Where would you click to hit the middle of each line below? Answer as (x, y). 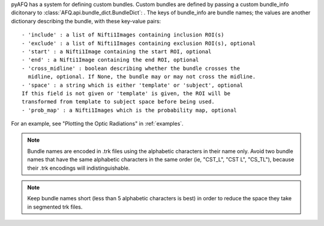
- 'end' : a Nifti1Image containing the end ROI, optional (110, 60)
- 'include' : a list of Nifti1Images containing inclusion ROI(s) (123, 35)
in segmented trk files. (55, 207)
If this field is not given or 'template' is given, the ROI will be (126, 93)
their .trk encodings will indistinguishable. (79, 168)
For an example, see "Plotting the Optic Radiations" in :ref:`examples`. (97, 124)
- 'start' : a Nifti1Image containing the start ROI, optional (117, 51)
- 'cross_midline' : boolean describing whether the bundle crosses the (131, 68)
